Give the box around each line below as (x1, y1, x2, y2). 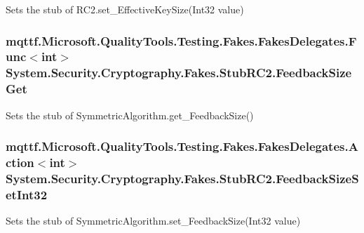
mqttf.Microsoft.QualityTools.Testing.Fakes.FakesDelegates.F (6, 32, 357, 49)
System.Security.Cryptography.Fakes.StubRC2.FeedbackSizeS (6, 169, 359, 187)
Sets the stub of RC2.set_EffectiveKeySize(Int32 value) (6, 2, 244, 16)
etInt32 (6, 185, 48, 203)
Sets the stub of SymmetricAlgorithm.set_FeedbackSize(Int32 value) (6, 213, 301, 228)
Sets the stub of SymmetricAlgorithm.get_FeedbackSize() (6, 107, 254, 122)
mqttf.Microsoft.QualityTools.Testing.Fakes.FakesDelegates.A (6, 138, 358, 155)
